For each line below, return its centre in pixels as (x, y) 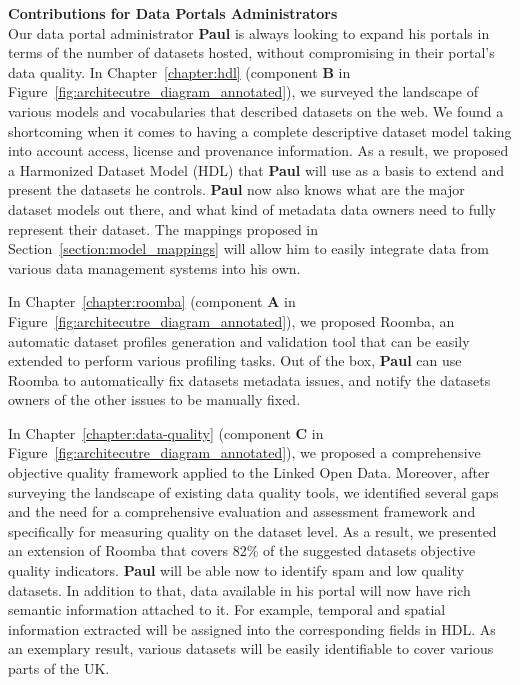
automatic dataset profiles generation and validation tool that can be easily (239, 340)
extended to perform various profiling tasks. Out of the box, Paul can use (235, 360)
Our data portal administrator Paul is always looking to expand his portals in (249, 32)
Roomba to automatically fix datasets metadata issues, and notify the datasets (249, 379)
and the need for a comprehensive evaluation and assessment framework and (242, 511)
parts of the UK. (59, 668)
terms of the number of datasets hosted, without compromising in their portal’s (251, 52)
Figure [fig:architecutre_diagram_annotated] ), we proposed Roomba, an (231, 320)
